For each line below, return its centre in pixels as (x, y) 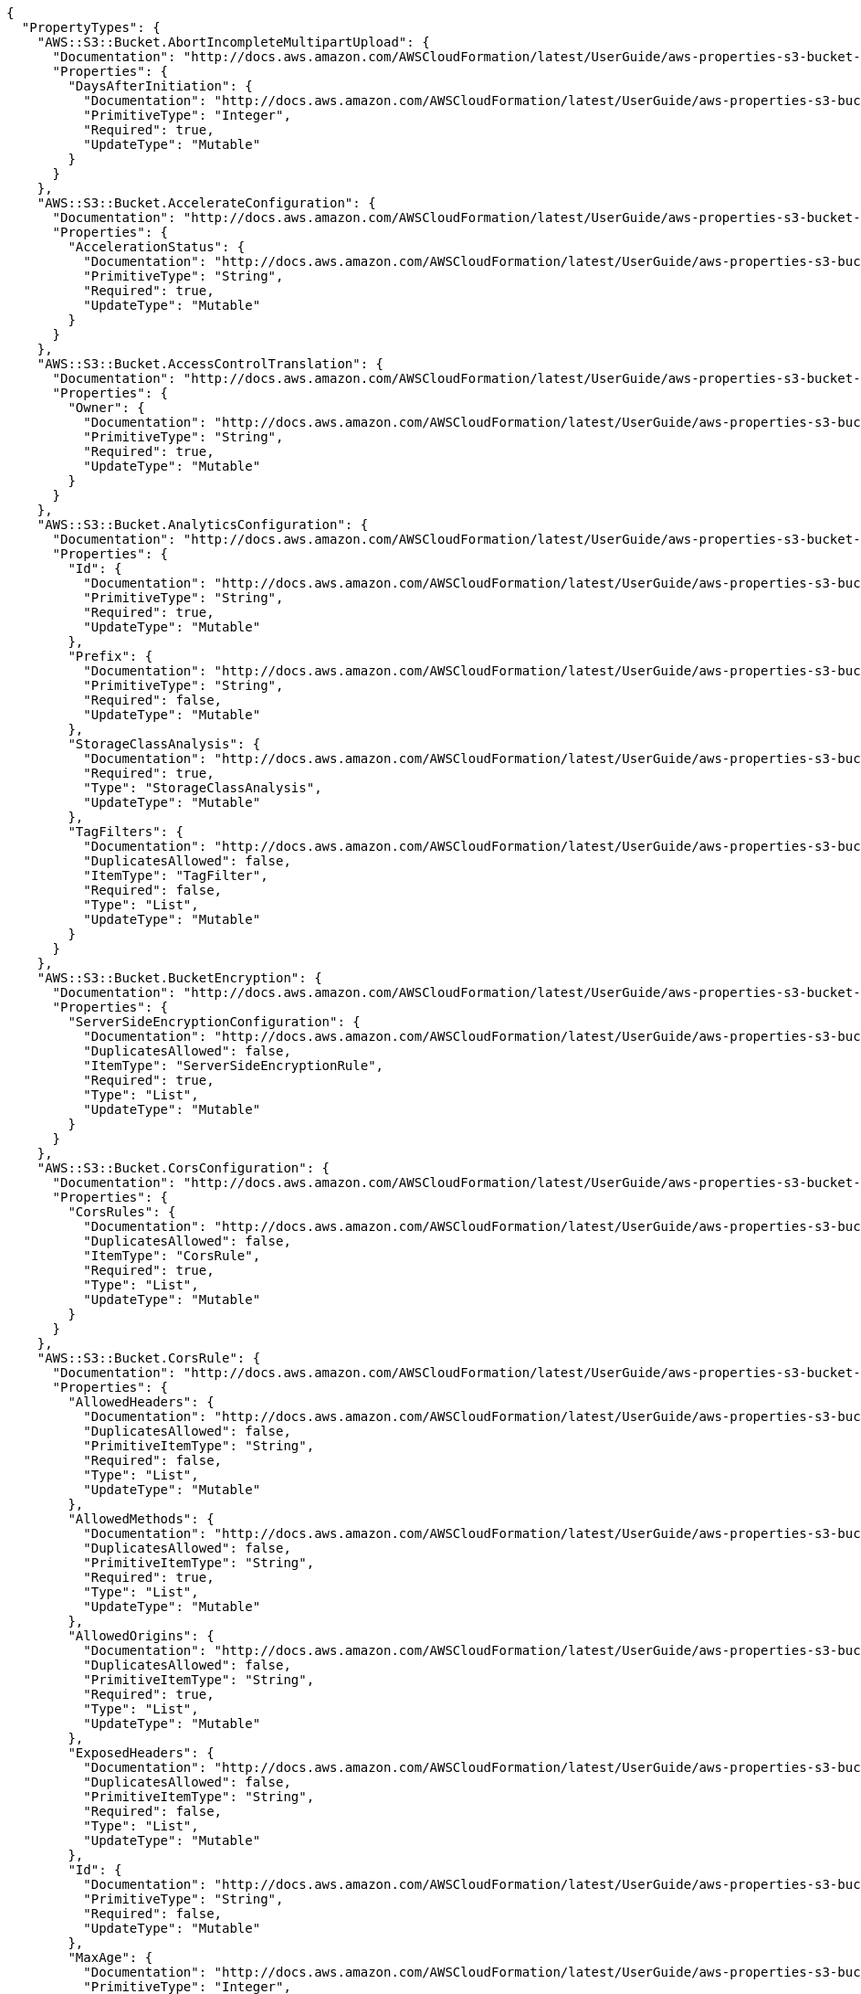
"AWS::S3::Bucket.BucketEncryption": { (179, 978)
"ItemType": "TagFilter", (176, 875)
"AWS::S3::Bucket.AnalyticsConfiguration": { (203, 525)
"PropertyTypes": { (91, 27)
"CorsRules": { (122, 1212)
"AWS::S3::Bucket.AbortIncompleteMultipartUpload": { (233, 42)
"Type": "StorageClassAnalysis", (203, 788)
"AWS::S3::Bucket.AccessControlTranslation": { (210, 364)
